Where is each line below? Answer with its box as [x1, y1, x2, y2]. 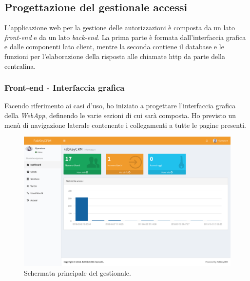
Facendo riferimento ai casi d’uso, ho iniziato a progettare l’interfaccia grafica [4, 100, 236, 111]
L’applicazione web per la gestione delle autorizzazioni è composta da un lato [4, 22, 235, 33]
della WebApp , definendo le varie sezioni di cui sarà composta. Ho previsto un [4, 110, 236, 120]
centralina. [4, 60, 36, 71]
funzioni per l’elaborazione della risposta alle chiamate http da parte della [4, 51, 226, 61]
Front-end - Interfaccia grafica [4, 81, 125, 94]
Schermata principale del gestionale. [24, 267, 131, 278]
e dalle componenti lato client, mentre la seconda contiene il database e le [4, 41, 224, 52]
